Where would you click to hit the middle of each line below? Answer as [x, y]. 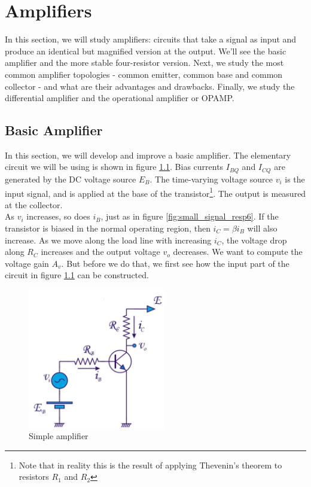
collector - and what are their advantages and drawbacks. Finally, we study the [150, 86]
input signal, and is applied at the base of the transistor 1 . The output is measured [155, 192]
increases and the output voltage [100, 252]
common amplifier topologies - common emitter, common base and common [144, 74]
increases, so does [58, 216]
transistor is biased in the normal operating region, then [108, 228]
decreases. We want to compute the [238, 252]
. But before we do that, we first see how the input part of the [175, 263]
